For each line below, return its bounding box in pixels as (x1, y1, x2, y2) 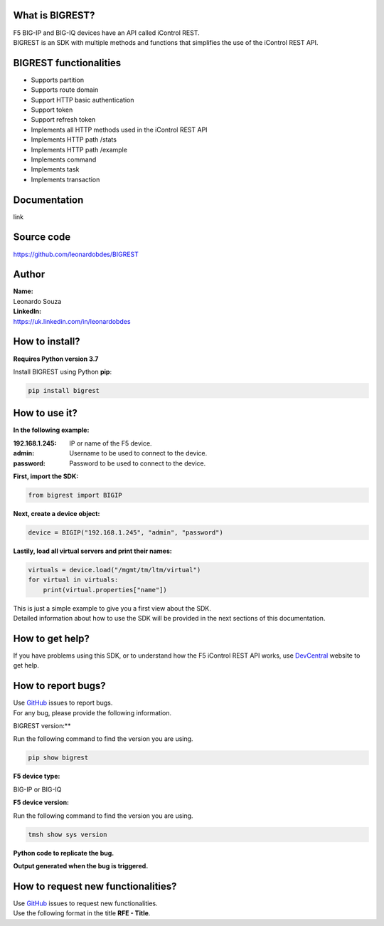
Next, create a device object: (13, 509, 100, 517)
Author (13, 268, 46, 280)
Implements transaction (31, 175, 100, 184)
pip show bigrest (28, 754, 89, 762)
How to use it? (13, 407, 78, 419)
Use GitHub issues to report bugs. (13, 698, 113, 707)
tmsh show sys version (28, 830, 107, 838)
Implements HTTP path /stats (31, 135, 117, 144)
